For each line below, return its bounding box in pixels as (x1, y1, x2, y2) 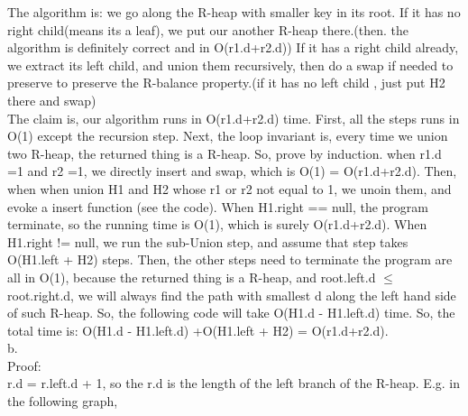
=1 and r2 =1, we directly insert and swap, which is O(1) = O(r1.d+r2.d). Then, (7, 162, 457, 180)
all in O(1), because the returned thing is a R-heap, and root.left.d (7, 267, 376, 286)
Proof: (7, 356, 41, 374)
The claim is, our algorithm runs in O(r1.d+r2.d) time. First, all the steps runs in (7, 108, 460, 127)
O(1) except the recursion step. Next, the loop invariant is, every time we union (7, 126, 448, 145)
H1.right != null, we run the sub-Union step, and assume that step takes (7, 232, 408, 251)
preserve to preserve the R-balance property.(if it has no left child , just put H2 (7, 73, 445, 92)
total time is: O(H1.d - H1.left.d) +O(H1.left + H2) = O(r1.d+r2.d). (7, 320, 389, 339)
